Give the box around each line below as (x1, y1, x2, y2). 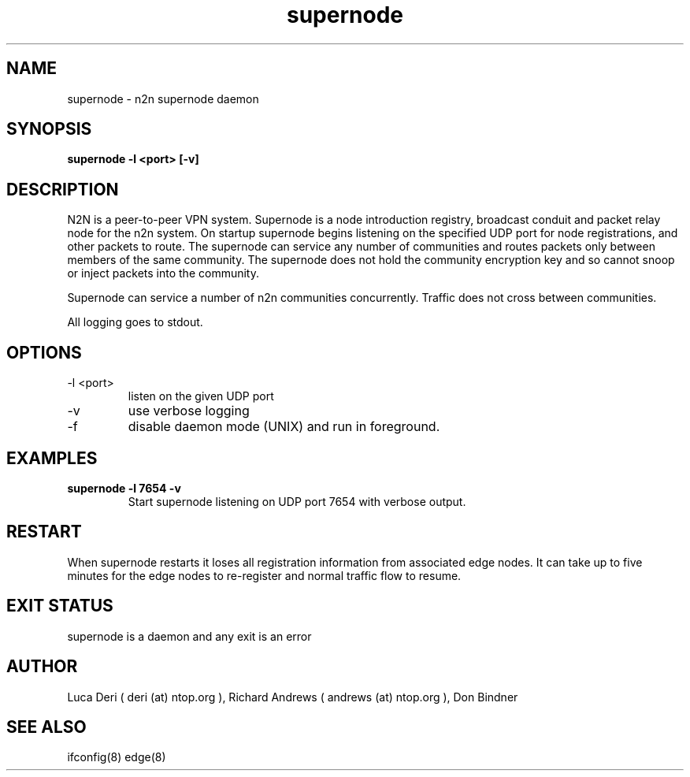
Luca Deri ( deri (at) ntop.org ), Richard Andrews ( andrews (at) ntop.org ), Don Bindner (67, 690, 518, 704)
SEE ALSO (6, 716, 87, 737)
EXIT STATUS (6, 596, 113, 616)
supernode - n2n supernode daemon (67, 91, 259, 106)
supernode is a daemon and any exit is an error (67, 629, 312, 643)
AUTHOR (6, 656, 78, 677)
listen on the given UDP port (128, 389, 274, 403)
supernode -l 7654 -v (67, 481, 181, 495)
